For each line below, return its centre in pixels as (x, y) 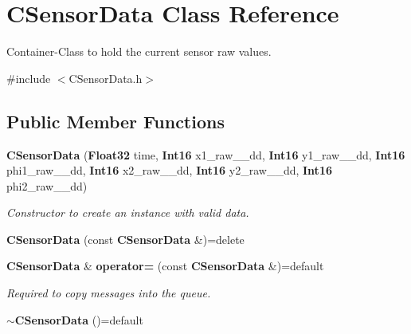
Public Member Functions (115, 121)
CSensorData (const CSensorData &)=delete (125, 239)
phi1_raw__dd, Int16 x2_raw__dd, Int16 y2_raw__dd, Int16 (169, 170)
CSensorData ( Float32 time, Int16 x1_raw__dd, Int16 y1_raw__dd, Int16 (206, 154)
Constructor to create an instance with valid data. (128, 212)
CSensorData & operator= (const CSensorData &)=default (165, 266)
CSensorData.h (106, 78)
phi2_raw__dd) (47, 185)
